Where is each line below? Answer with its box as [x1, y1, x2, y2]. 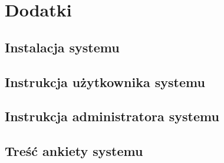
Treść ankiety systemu [5, 142, 143, 160]
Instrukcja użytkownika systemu [5, 72, 205, 91]
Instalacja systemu [5, 38, 120, 56]
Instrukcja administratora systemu [5, 107, 219, 125]
